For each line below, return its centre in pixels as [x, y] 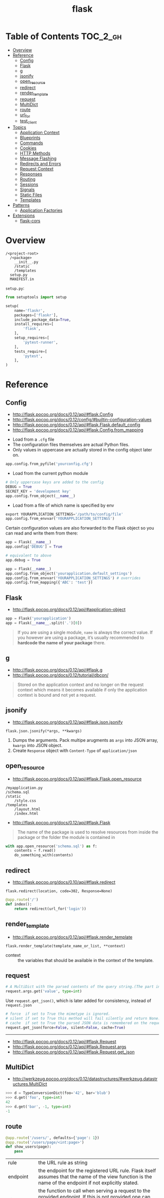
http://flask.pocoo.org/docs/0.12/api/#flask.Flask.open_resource [77, 779]
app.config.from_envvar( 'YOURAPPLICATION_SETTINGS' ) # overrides [73, 578]
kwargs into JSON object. [37, 745]
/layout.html [27, 809]
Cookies [28, 148]
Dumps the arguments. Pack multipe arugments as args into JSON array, [85, 740]
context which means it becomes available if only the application [82, 689]
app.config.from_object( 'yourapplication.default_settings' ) [69, 573]
